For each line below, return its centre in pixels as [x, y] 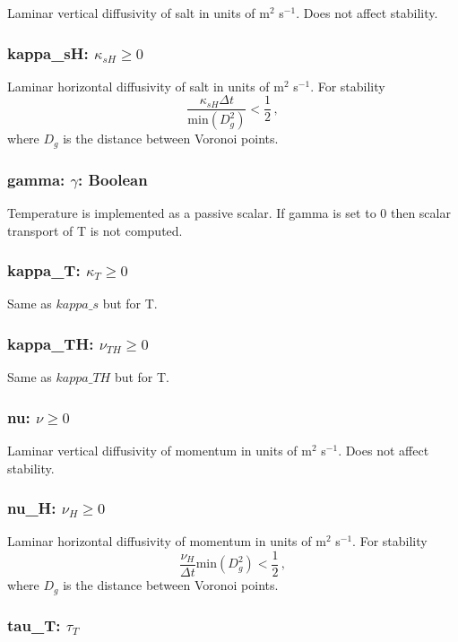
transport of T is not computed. [95, 230]
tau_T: [34, 625]
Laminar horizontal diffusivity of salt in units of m [146, 86]
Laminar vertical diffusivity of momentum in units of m [160, 451]
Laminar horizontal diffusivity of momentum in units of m [167, 541]
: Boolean [113, 179]
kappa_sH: [48, 52]
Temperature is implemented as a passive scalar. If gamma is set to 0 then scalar [229, 212]
